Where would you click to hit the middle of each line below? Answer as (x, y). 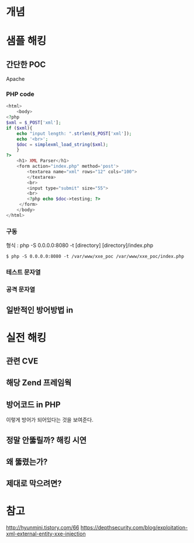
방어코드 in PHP (33, 404)
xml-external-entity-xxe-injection (46, 534)
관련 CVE (22, 361)
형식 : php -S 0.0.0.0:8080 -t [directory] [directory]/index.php (80, 245)
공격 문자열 (21, 289)
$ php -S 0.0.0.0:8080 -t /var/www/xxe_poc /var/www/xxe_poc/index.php (95, 257)
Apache (15, 79)
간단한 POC (26, 64)
